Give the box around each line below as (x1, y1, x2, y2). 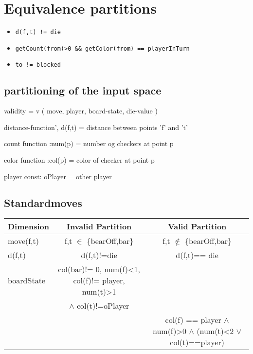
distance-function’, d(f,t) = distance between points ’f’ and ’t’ (4, 122, 188, 132)
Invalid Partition (66, 221, 132, 232)
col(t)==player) (170, 336, 224, 348)
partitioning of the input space (4, 83, 162, 98)
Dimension (8, 221, 49, 232)
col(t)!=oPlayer (76, 300, 129, 312)
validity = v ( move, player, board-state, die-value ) (4, 106, 158, 116)
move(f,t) (8, 235, 39, 247)
